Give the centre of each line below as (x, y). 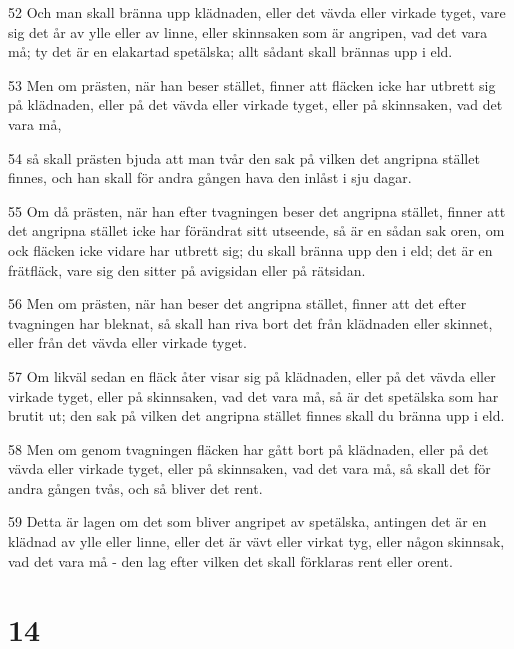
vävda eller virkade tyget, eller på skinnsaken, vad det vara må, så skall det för (249, 468)
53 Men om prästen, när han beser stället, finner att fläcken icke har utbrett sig (252, 84)
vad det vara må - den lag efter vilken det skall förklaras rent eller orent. (230, 560)
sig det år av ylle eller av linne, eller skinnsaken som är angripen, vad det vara (248, 31)
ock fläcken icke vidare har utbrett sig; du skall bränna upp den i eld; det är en (250, 249)
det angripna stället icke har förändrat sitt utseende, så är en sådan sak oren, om (256, 230)
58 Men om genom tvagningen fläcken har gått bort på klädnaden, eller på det (248, 448)
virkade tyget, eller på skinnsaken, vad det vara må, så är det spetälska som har (253, 395)
